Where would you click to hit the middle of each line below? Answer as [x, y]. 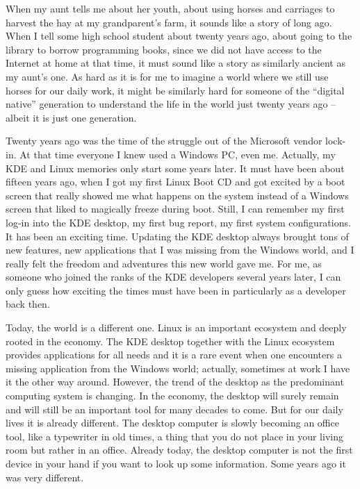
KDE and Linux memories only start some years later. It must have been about [175, 168]
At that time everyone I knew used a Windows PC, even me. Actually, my [178, 154]
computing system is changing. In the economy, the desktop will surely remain [172, 396]
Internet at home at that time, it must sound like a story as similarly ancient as [175, 63]
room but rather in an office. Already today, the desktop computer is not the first [179, 450]
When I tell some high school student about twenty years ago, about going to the [179, 36]
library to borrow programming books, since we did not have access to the [164, 49]
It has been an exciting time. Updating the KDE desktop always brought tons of [177, 236]
